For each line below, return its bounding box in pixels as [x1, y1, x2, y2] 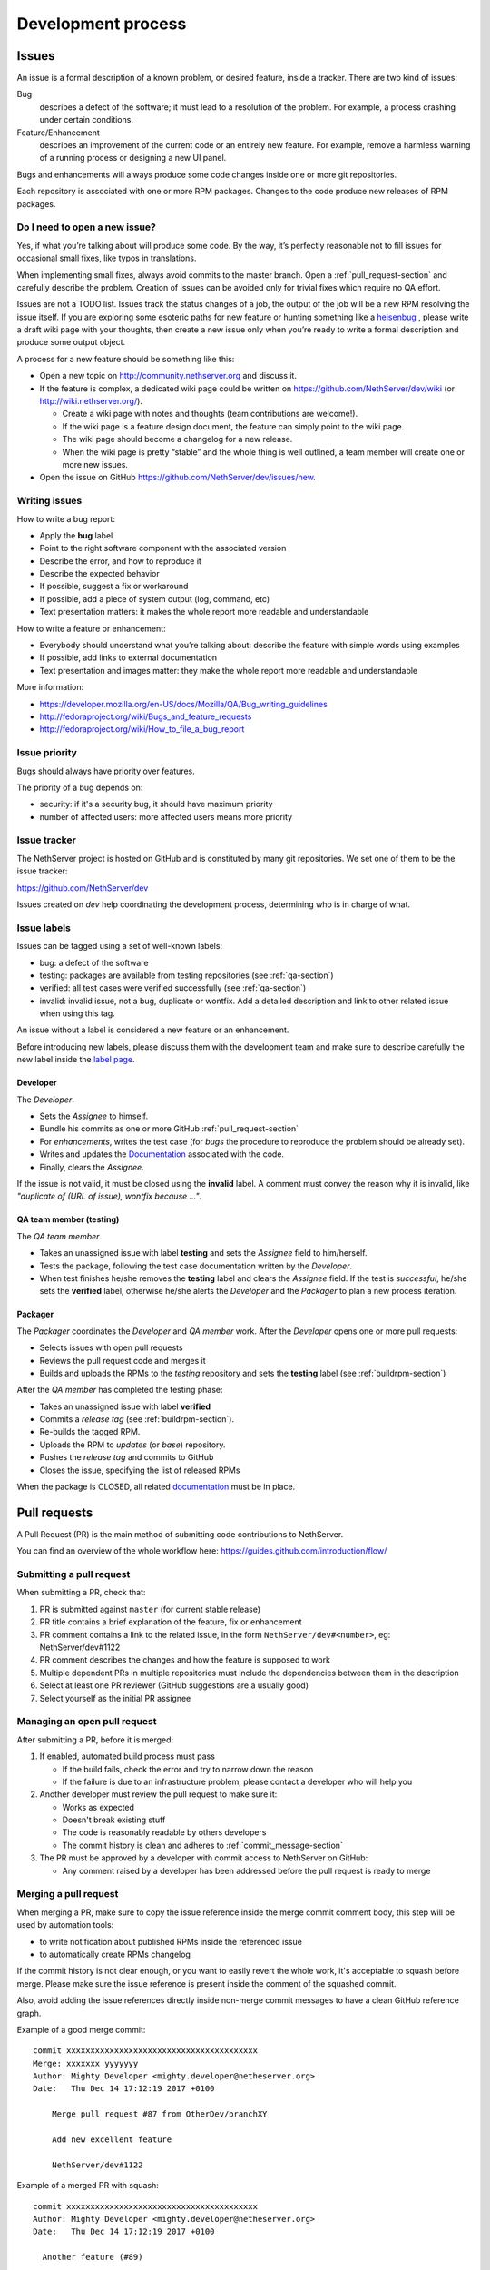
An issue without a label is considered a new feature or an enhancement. [16, 1024, 289, 1035]
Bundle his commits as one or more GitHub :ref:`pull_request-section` [39, 1123, 299, 1134]
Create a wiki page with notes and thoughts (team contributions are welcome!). [62, 409, 358, 419]
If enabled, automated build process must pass [39, 1751, 215, 1762]
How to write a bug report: [16, 513, 115, 524]
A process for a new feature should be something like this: [16, 353, 235, 364]
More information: [16, 682, 84, 693]
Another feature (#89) [42, 2252, 143, 2263]
